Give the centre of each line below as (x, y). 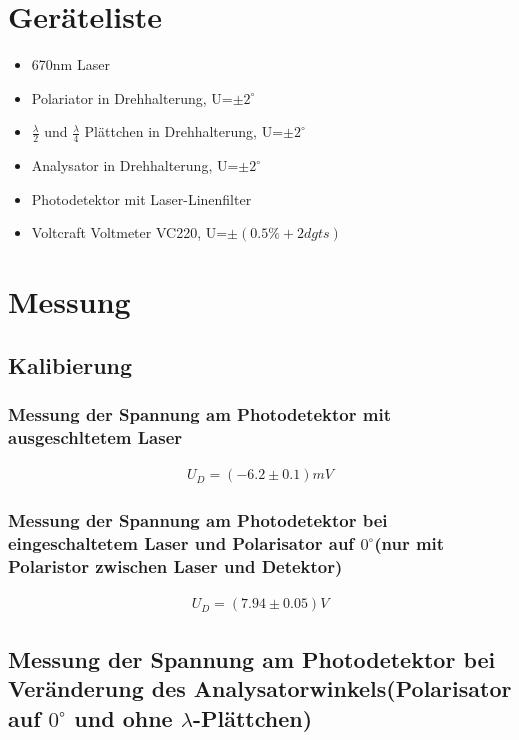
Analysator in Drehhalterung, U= (135, 165)
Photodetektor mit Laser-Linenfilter (141, 198)
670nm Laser (70, 64)
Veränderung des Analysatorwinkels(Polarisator (260, 688)
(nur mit (409, 543)
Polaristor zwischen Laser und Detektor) (175, 566)
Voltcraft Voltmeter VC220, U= (129, 232)
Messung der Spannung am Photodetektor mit (199, 414)
